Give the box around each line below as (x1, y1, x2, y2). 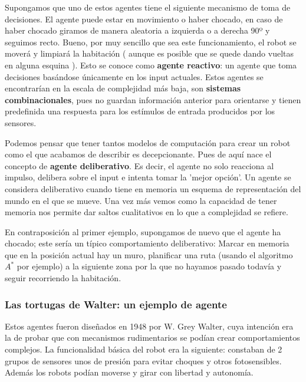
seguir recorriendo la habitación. (5, 272, 121, 284)
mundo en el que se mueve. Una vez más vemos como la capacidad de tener (5, 194, 277, 206)
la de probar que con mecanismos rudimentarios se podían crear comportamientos (5, 331, 300, 344)
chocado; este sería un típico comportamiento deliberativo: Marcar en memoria (5, 237, 289, 249)
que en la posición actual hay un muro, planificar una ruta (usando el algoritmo (5, 248, 293, 261)
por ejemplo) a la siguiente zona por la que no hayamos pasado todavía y (17, 260, 282, 272)
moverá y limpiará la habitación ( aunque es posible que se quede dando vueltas (5, 47, 294, 60)
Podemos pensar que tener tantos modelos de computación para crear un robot (5, 136, 291, 149)
